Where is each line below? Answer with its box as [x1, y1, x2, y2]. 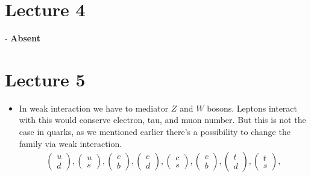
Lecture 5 [5, 67, 86, 91]
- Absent [5, 32, 40, 44]
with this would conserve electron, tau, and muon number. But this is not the [19, 113, 306, 126]
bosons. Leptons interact [207, 101, 297, 114]
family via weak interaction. [19, 137, 122, 149]
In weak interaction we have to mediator [19, 101, 169, 114]
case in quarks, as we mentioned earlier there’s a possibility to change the [19, 125, 291, 138]
